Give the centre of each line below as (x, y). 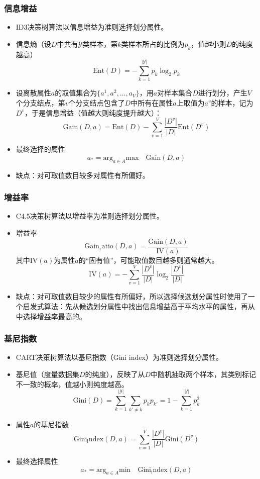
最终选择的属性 (40, 149)
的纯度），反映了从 (115, 374)
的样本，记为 (232, 102)
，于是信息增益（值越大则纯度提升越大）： (93, 112)
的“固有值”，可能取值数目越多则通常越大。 (149, 260)
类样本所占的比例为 (153, 43)
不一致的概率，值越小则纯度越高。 (72, 384)
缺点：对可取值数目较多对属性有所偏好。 (83, 175)
